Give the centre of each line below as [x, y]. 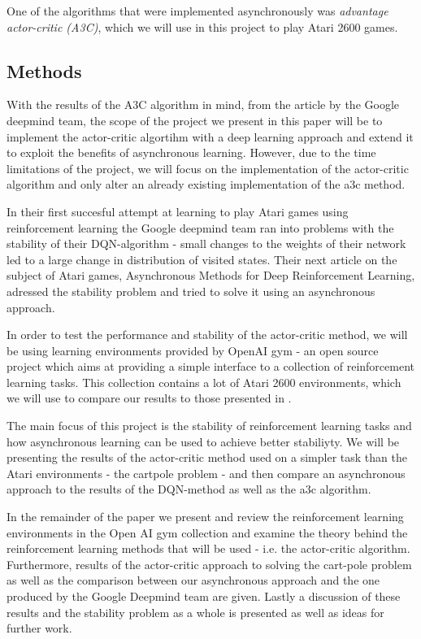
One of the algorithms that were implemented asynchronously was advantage [197, 11]
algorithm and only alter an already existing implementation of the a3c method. [206, 184]
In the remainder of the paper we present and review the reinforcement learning [205, 517]
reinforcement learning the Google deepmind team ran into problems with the [200, 227]
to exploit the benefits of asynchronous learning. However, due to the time [191, 152]
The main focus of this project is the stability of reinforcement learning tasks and [209, 426]
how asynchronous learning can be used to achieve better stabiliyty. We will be [203, 441]
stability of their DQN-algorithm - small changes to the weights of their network [206, 243]
